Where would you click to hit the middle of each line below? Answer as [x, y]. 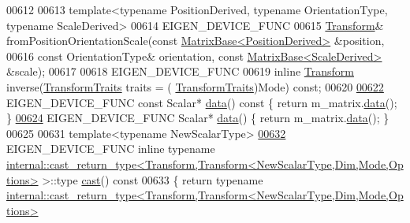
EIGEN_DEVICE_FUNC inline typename [111, 149]
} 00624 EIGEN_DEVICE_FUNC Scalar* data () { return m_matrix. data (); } [198, 118]
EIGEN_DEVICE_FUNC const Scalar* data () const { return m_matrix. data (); [202, 102]
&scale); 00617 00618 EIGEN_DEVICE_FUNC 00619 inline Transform [180, 71]
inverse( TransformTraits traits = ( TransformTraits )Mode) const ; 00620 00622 [195, 86]
